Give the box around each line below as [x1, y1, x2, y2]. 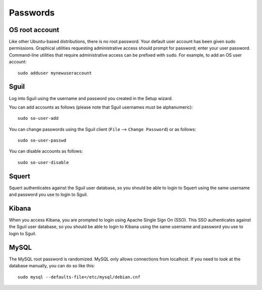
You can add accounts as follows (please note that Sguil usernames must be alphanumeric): [9, 104, 193, 110]
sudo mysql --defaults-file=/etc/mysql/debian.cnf [17, 274, 141, 280]
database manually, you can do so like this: [9, 263, 95, 269]
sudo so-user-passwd [17, 138, 66, 143]
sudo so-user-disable [17, 160, 69, 165]
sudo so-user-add [17, 115, 59, 121]
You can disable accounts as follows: [9, 148, 83, 154]
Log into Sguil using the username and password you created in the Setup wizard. [9, 95, 173, 101]
